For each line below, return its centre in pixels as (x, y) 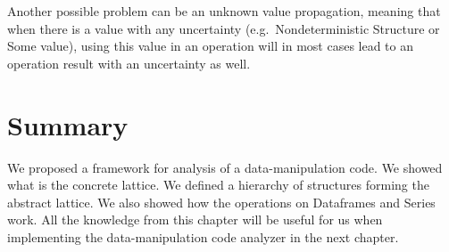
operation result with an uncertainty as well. (129, 63)
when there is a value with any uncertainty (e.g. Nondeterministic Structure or (224, 28)
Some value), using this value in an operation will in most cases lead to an (211, 46)
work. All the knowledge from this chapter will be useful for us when (195, 219)
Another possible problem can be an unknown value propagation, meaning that (224, 11)
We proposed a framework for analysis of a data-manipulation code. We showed (225, 167)
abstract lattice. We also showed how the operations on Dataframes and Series (221, 202)
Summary (68, 124)
